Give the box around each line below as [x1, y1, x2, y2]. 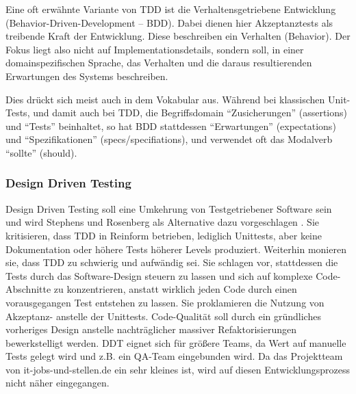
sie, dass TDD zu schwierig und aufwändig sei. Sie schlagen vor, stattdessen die [5, 255, 338, 270]
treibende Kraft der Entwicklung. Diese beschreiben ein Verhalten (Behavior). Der [5, 29, 351, 43]
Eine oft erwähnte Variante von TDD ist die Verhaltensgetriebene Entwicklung [5, 2, 336, 16]
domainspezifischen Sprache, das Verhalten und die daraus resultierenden [5, 55, 312, 70]
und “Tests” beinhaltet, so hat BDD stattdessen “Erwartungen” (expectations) [5, 118, 336, 133]
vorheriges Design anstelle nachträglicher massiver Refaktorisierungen [5, 322, 296, 337]
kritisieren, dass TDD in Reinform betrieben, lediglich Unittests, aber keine [5, 228, 322, 242]
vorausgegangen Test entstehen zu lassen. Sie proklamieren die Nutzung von [5, 295, 325, 309]
